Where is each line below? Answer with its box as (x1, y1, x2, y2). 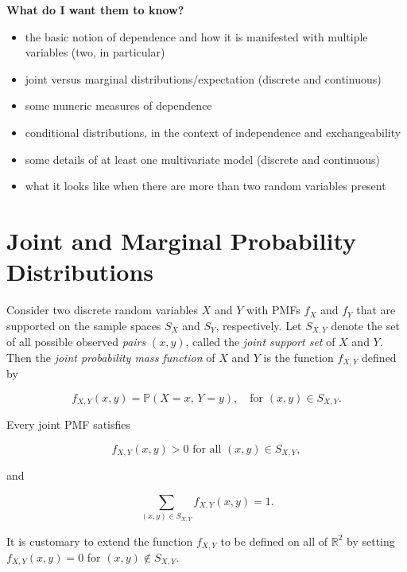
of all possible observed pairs (6, 333, 146, 350)
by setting (347, 532, 395, 549)
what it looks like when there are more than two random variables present (25, 177, 386, 194)
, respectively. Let (215, 317, 302, 333)
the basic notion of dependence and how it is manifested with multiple (25, 28, 368, 45)
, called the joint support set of (185, 333, 335, 350)
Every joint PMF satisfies (6, 416, 131, 433)
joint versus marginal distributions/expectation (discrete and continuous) (25, 70, 382, 87)
